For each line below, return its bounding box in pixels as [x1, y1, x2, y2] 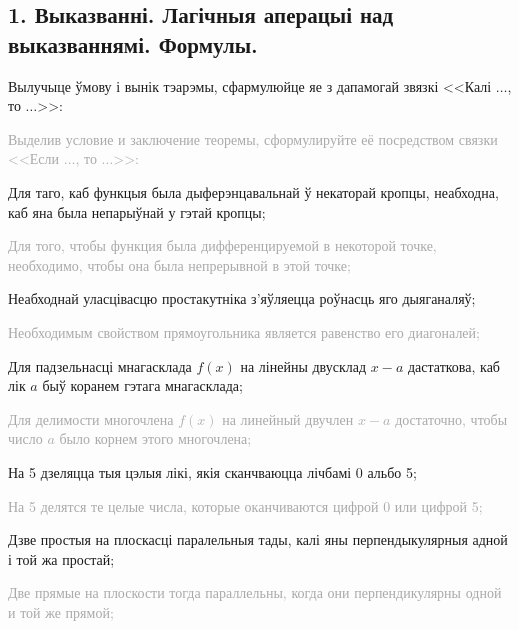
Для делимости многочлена [8, 408, 174, 429]
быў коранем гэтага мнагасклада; [42, 375, 243, 396]
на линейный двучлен [222, 408, 354, 429]
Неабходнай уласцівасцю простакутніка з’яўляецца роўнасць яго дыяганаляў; [8, 288, 476, 309]
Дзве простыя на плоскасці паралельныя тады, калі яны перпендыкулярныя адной [8, 529, 508, 550]
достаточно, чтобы [395, 408, 508, 429]
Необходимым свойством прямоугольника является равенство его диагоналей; [8, 321, 480, 342]
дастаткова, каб [407, 355, 500, 376]
